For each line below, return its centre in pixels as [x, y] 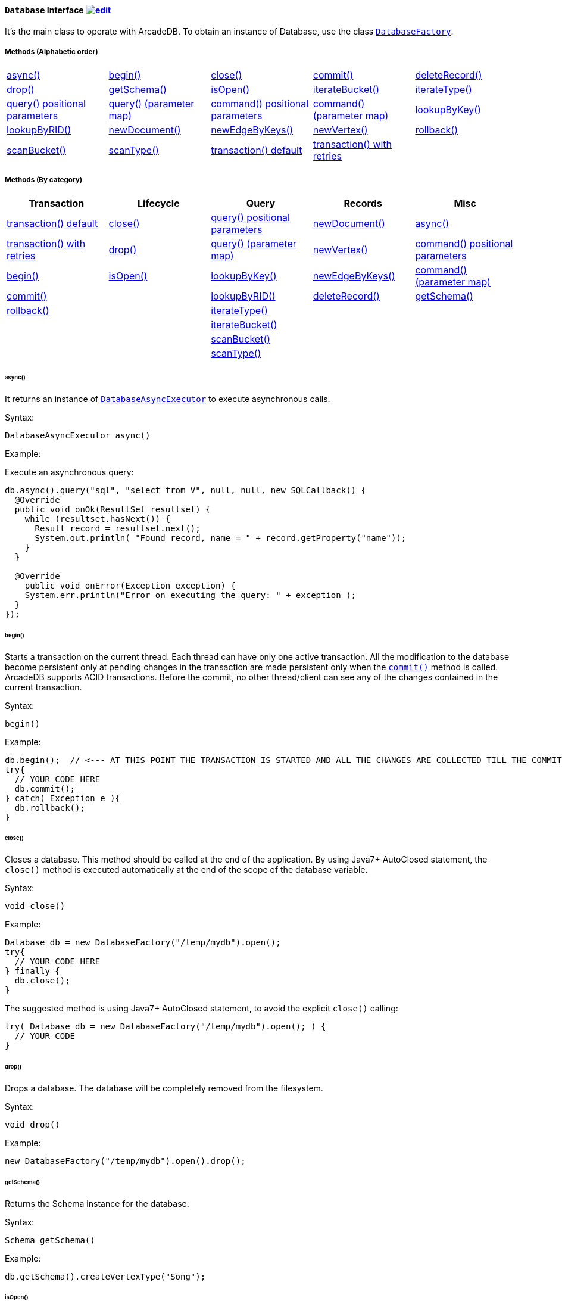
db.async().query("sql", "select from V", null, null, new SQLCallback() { [185, 490]
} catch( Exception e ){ [63, 798]
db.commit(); [45, 788]
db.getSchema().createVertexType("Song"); [105, 1276]
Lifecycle [159, 203]
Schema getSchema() [50, 1240]
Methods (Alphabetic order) [51, 52]
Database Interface [44, 10]
